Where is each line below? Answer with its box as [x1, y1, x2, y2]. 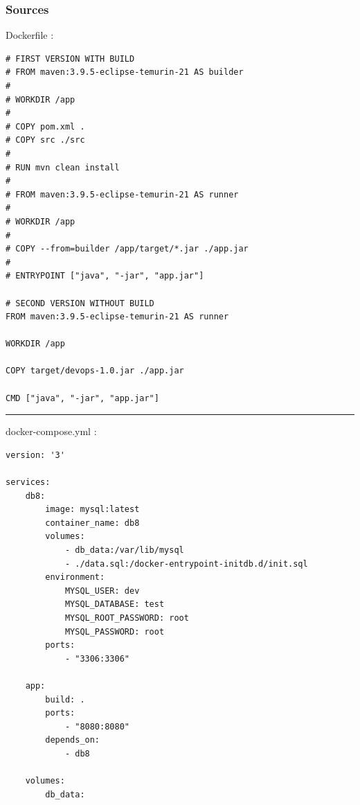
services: [6, 477, 51, 488]
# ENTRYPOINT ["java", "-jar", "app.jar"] [6, 271, 204, 281]
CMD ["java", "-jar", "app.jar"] [6, 393, 159, 403]
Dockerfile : [6, 28, 54, 42]
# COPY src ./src [6, 135, 85, 145]
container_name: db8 [45, 517, 140, 528]
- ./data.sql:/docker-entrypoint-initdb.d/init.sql [64, 558, 308, 569]
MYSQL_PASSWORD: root [64, 626, 165, 637]
